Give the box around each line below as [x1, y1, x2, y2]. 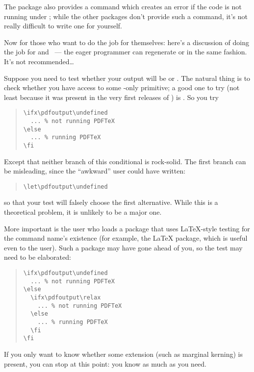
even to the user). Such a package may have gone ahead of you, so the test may [4, 242, 243, 252]
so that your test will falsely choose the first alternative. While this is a [4, 197, 218, 207]
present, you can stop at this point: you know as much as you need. [4, 358, 207, 369]
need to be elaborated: [4, 252, 71, 262]
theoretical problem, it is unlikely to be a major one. [4, 207, 162, 217]
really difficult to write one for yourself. [4, 21, 122, 31]
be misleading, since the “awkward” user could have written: [4, 166, 186, 176]
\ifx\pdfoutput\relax [30, 294, 101, 301]
